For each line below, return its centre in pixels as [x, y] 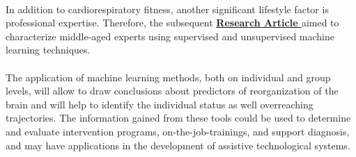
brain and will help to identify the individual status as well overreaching [160, 104]
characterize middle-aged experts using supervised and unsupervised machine [170, 36]
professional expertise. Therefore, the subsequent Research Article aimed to [172, 23]
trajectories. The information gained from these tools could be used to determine [178, 118]
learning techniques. [48, 50]
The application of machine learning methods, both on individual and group [168, 77]
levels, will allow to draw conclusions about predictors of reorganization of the [172, 91]
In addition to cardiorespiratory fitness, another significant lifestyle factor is [167, 9]
